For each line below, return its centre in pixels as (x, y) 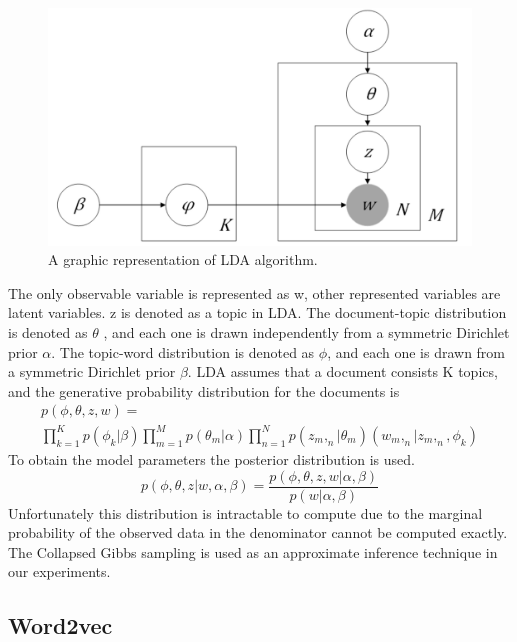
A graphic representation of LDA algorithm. (183, 259)
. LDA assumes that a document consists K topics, (342, 371)
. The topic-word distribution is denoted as (183, 351)
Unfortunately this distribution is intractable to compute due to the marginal (245, 512)
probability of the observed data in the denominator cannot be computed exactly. (258, 532)
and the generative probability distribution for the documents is (204, 390)
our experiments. (59, 571)
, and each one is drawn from (416, 351)
